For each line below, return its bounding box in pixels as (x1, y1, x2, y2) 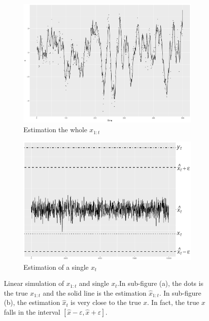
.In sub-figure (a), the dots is (117, 278, 204, 288)
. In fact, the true (147, 297, 199, 307)
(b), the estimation (4, 297, 60, 307)
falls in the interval (4, 307, 60, 317)
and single (79, 278, 109, 288)
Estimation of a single (23, 261, 89, 272)
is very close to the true (70, 297, 141, 307)
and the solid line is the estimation (43, 287, 147, 298)
